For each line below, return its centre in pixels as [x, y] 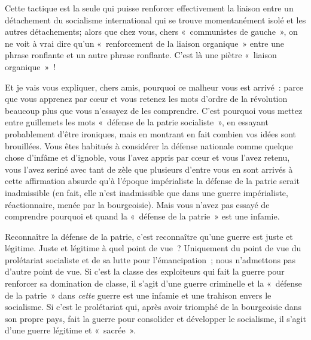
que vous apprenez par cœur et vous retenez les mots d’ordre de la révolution [146, 99]
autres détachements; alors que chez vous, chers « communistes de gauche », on [151, 31]
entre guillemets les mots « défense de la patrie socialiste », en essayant [137, 122]
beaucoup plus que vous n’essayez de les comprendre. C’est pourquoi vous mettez [154, 110]
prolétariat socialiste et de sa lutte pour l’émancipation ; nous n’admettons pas [150, 259]
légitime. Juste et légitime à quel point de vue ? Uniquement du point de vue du [153, 248]
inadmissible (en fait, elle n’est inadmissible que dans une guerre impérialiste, [147, 192]
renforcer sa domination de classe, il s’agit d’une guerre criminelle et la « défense [153, 283]
